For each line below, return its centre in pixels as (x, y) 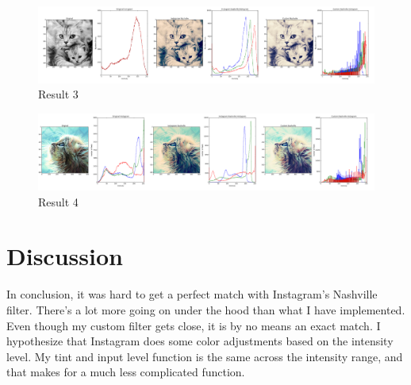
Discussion (65, 256)
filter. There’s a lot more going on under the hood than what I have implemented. (206, 309)
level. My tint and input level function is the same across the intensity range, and (205, 356)
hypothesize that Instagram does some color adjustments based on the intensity (200, 341)
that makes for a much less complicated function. (126, 372)
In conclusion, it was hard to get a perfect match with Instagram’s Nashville (192, 294)
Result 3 (58, 94)
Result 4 (58, 201)
